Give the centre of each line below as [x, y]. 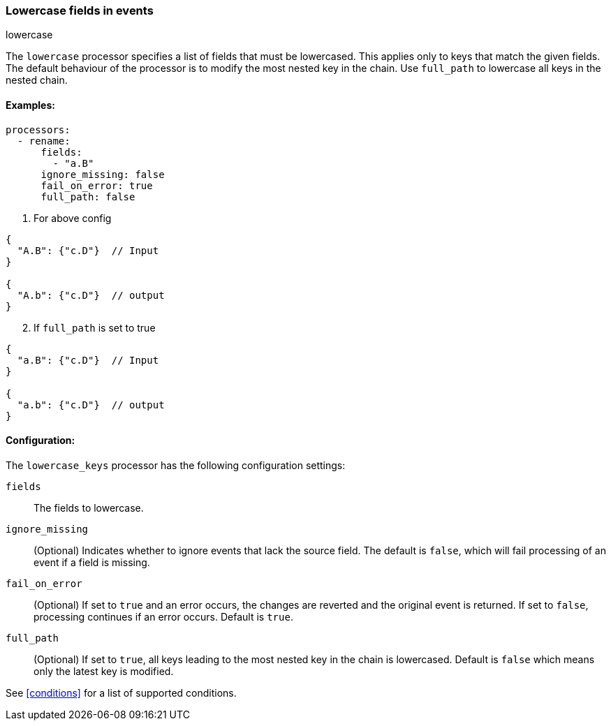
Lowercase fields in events [80, 10]
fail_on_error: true [97, 185]
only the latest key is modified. [104, 671]
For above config [73, 218]
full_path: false [88, 197]
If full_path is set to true [95, 327]
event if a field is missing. [92, 562]
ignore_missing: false [103, 174]
